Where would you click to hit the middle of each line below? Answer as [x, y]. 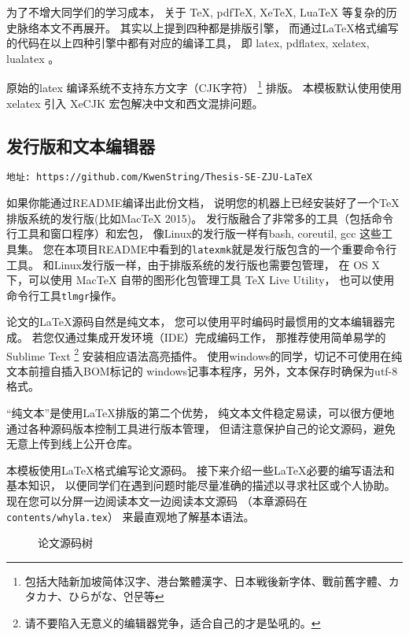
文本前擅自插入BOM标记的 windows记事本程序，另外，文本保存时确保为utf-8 [202, 370]
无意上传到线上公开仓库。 [72, 444]
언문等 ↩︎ [144, 596]
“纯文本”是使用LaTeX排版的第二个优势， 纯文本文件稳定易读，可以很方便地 [201, 412]
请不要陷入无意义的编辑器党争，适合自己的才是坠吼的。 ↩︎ [173, 622]
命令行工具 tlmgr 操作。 [64, 295]
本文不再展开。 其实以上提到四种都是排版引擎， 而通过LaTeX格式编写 [219, 27]
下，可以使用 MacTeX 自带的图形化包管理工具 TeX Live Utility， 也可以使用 [201, 280]
